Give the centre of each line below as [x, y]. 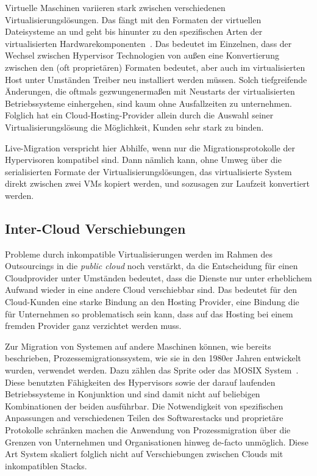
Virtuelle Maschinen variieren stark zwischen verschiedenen [115, 7]
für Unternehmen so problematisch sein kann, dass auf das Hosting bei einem [149, 313]
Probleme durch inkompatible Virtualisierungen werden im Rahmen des [139, 254]
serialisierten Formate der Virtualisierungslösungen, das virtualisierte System [148, 171]
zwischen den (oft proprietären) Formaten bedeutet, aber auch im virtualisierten [155, 67]
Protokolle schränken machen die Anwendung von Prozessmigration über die [148, 430]
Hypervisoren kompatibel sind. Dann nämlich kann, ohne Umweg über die [143, 160]
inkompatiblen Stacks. [46, 465]
